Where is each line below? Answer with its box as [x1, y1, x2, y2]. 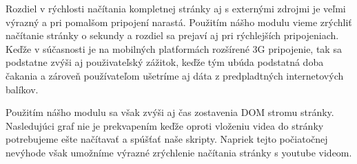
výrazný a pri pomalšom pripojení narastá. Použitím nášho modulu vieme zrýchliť [6, 14, 352, 29]
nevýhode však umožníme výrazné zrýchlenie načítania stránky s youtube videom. [6, 145, 352, 159]
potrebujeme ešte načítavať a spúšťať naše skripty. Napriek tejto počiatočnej [6, 132, 328, 146]
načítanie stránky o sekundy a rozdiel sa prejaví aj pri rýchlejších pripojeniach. [6, 28, 339, 43]
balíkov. [6, 82, 39, 96]
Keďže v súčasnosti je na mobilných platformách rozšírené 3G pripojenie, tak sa [6, 41, 342, 56]
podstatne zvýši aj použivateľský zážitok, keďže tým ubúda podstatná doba [6, 55, 324, 69]
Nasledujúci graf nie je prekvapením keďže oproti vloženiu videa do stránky [6, 118, 324, 132]
